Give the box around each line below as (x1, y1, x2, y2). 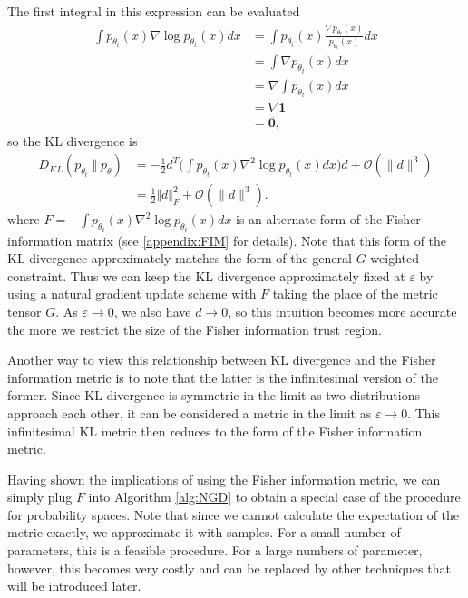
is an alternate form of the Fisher (236, 210, 421, 229)
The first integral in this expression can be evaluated (7, 2, 300, 20)
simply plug (7, 487, 73, 506)
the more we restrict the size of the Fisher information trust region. (7, 319, 382, 338)
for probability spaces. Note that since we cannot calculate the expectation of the (7, 505, 460, 524)
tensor (7, 301, 42, 320)
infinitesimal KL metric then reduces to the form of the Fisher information (7, 421, 423, 440)
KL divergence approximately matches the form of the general (7, 249, 352, 268)
